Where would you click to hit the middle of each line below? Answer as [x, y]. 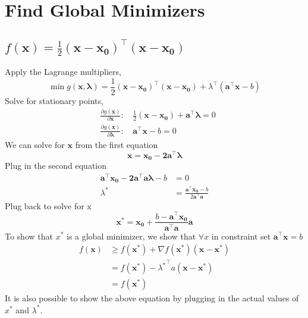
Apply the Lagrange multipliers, [63, 72]
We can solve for [35, 145]
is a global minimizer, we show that [131, 236]
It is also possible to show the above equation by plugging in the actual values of [152, 298]
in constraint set [241, 236]
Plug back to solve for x [48, 205]
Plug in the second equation [56, 166]
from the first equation [117, 145]
